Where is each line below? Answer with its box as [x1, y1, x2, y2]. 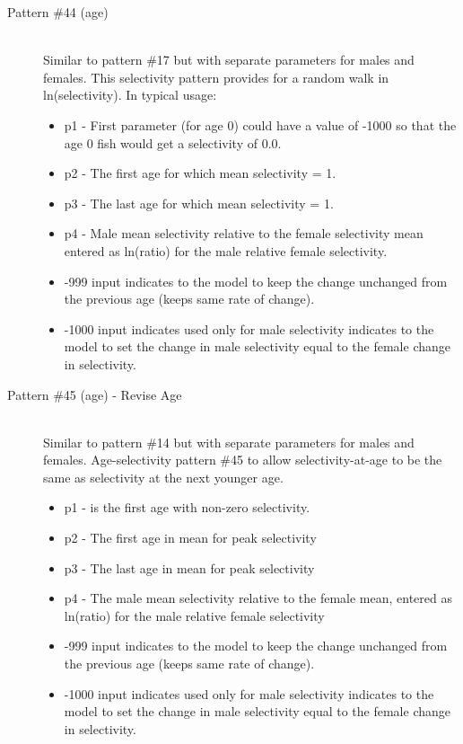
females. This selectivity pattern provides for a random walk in [43, 67, 389, 86]
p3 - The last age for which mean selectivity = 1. [64, 193, 334, 212]
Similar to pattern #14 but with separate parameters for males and [43, 432, 415, 451]
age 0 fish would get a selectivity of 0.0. [64, 133, 282, 152]
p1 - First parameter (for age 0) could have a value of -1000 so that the [64, 115, 457, 134]
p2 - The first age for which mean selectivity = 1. [64, 164, 336, 182]
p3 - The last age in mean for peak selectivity [64, 558, 315, 577]
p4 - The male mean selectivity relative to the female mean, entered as [64, 589, 452, 607]
